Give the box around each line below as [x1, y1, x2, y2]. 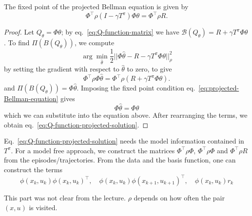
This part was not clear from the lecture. [4, 193, 126, 203]
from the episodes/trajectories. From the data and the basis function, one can [4, 155, 236, 165]
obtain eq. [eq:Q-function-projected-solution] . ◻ [4, 119, 149, 129]
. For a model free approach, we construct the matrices [11, 145, 175, 155]
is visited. [29, 202, 58, 212]
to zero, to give [127, 64, 172, 74]
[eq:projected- [198, 83, 239, 93]
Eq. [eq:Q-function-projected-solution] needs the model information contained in [4, 136, 244, 146]
